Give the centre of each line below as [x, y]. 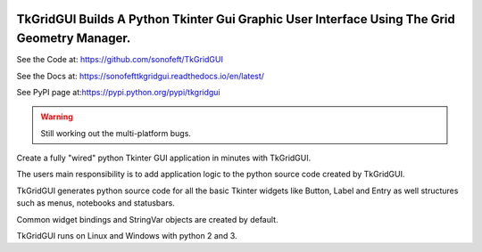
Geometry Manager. [74, 39]
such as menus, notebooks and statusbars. [96, 203]
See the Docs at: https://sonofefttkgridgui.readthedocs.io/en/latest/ [141, 76]
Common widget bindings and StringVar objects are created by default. [147, 219]
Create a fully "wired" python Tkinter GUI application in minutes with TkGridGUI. [164, 158]
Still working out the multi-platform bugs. [116, 133]
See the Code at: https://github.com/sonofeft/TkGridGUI [120, 60]
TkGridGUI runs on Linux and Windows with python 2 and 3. [127, 236]
